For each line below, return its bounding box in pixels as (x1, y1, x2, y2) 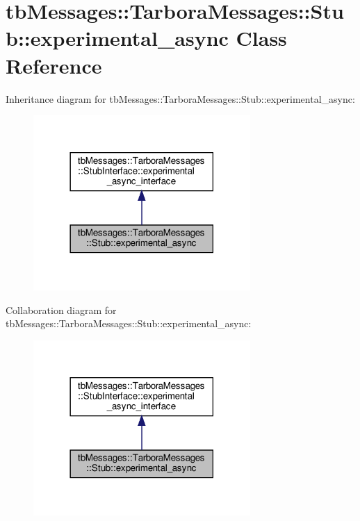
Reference (6, 51, 102, 79)
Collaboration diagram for (6, 302, 117, 317)
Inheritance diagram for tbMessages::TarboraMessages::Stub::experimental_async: (6, 91, 355, 106)
